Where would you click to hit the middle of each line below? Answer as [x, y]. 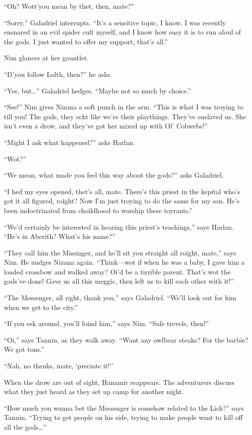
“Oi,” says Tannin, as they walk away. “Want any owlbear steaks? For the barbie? [126, 339]
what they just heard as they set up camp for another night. [94, 391]
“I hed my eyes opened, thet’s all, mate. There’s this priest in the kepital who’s [122, 191]
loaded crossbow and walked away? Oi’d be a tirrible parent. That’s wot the [117, 271]
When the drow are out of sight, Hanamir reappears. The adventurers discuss [119, 382]
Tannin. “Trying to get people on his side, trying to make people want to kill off [123, 417]
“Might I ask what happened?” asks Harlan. [70, 142]
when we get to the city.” [41, 307]
